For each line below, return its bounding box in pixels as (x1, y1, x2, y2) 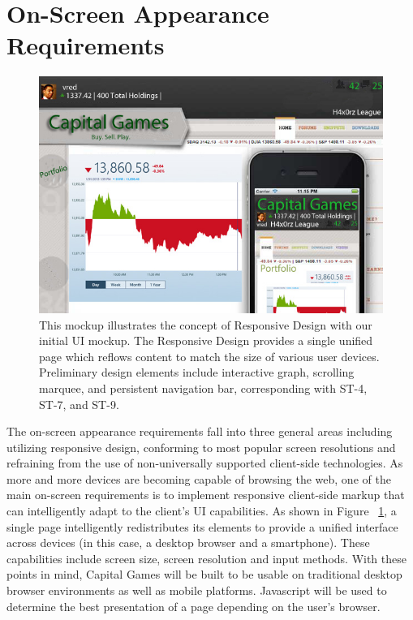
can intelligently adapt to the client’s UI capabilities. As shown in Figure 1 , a (6, 502, 397, 519)
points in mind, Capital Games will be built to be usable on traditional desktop (6, 566, 402, 583)
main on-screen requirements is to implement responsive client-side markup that (6, 486, 405, 503)
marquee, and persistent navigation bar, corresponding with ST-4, (39, 379, 368, 396)
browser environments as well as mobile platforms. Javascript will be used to (6, 582, 387, 599)
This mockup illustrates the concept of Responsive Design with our (39, 316, 372, 333)
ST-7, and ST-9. (39, 395, 119, 412)
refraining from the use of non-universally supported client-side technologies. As (6, 454, 403, 471)
